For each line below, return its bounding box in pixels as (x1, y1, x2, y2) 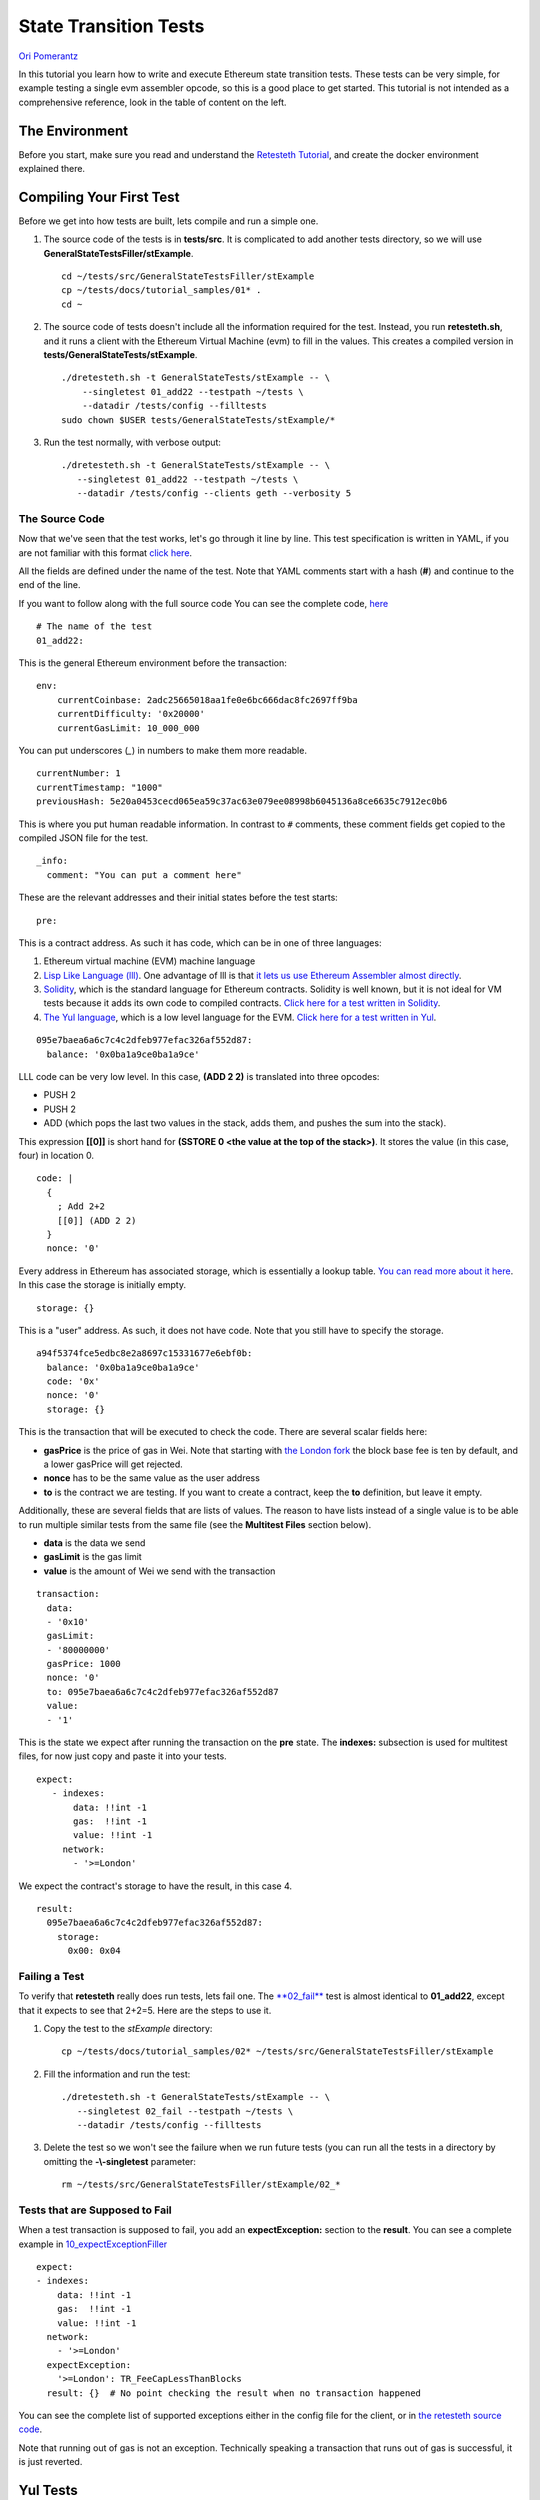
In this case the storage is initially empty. (18, 1279, 187, 1291)
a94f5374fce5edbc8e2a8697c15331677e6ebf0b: (36, 1348, 253, 1359)
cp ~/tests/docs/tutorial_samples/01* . (61, 285, 262, 296)
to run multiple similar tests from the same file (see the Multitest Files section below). (18, 1518, 372, 1530)
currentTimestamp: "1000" (36, 781, 164, 793)
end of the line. (18, 579, 81, 591)
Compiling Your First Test (18, 188, 180, 205)
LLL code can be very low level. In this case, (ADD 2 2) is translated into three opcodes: (18, 1071, 380, 1083)
